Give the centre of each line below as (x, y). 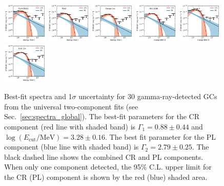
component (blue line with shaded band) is (72, 147)
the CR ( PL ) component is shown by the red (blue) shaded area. (106, 176)
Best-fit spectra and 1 (38, 96)
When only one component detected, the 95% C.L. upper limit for (108, 167)
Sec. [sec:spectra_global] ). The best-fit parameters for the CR (102, 116)
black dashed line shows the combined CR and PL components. (104, 156)
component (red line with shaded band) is (70, 126)
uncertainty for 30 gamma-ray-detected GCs (148, 96)
